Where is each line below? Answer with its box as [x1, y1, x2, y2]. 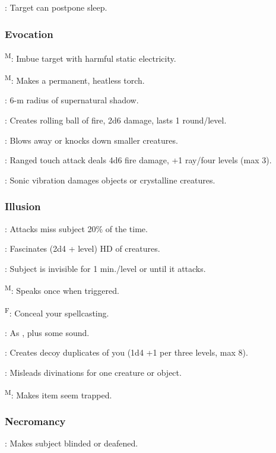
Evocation [5, 26, 53, 41]
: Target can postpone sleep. [5, 1, 107, 13]
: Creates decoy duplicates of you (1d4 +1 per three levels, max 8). [5, 346, 248, 359]
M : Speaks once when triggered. [5, 283, 119, 296]
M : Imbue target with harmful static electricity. [5, 50, 176, 64]
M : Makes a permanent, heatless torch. [5, 72, 145, 86]
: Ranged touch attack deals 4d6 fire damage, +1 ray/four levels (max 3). [5, 154, 272, 166]
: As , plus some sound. [5, 326, 90, 338]
